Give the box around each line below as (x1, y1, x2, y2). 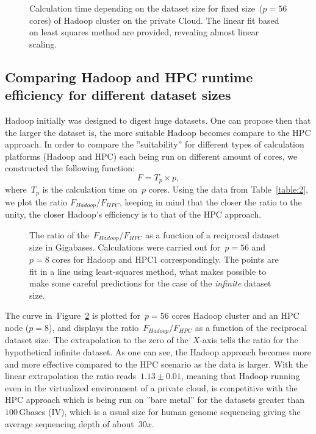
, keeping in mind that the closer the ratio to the (119, 195, 302, 208)
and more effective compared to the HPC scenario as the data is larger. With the (5, 357, 308, 370)
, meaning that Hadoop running (181, 369, 300, 382)
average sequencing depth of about (5, 417, 134, 430)
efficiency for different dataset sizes (5, 85, 231, 104)
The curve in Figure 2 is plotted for (5, 309, 141, 322)
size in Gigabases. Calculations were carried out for (29, 241, 221, 254)
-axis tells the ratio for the (199, 333, 298, 346)
